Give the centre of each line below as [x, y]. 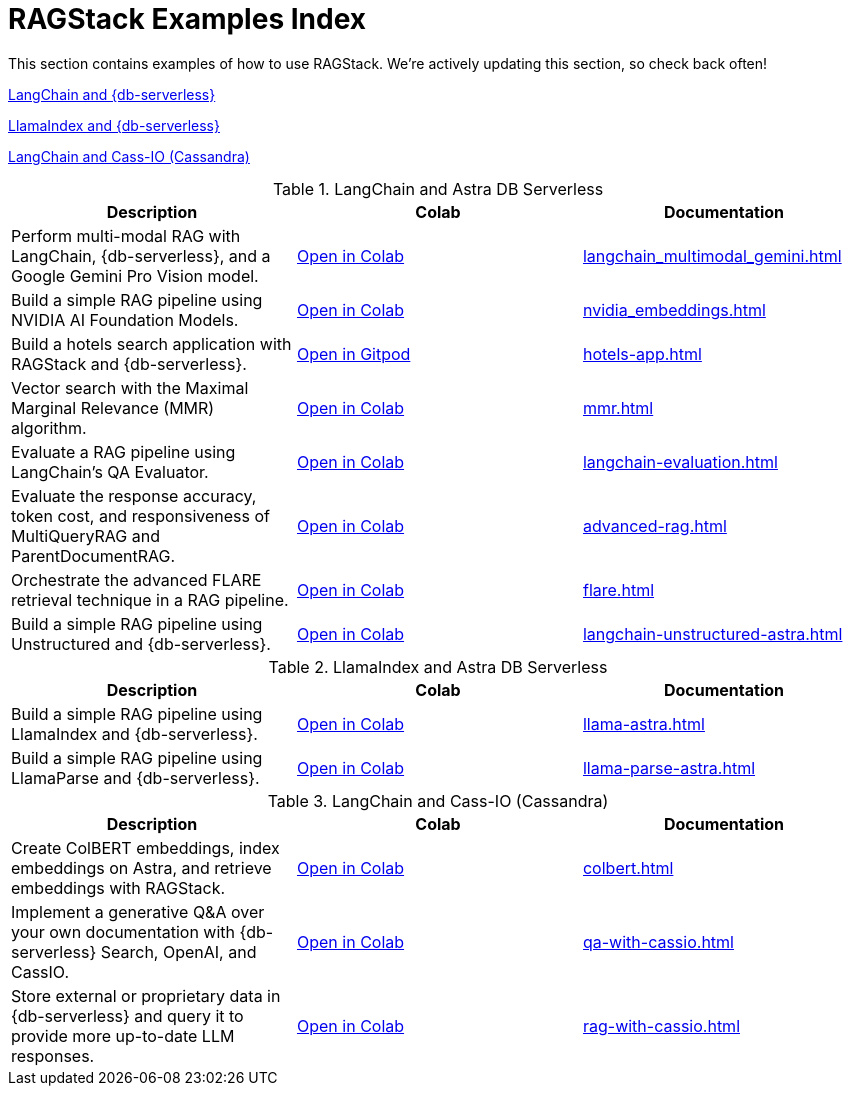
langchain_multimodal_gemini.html [712, 255]
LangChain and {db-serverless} [112, 94]
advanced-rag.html [654, 525]
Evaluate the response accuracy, [134, 495]
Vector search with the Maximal [130, 387]
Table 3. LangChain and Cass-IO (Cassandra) [438, 800]
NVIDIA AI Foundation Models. [125, 319]
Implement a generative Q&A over [138, 911]
